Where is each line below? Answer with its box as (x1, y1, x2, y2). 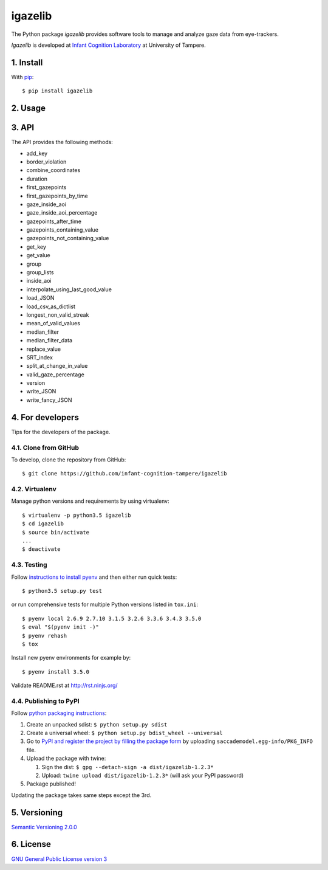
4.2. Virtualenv (11, 485, 57, 494)
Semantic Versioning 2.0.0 (11, 823, 77, 830)
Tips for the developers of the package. (11, 428, 111, 435)
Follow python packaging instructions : (11, 709, 107, 717)
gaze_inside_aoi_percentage (26, 209, 98, 216)
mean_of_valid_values (26, 320, 80, 327)
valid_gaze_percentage (26, 371, 84, 378)
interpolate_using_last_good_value (26, 286, 112, 293)
